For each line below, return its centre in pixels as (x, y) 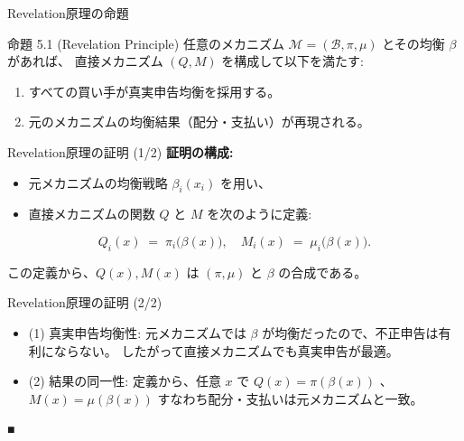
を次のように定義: (260, 214)
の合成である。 (323, 272)
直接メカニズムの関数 (92, 214)
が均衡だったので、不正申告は (350, 332)
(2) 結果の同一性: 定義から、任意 (125, 381)
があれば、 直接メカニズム (85, 61)
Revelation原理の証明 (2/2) (85, 302)
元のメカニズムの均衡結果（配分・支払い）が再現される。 (199, 122)
